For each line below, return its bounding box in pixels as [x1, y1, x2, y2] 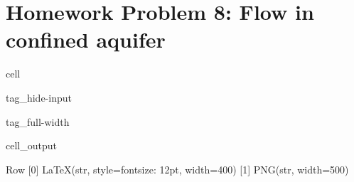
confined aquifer [6, 25, 166, 54]
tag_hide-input [6, 90, 72, 105]
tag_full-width [6, 114, 70, 129]
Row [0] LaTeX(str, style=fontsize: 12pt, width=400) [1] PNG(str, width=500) [6, 161, 349, 176]
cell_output [6, 138, 57, 153]
